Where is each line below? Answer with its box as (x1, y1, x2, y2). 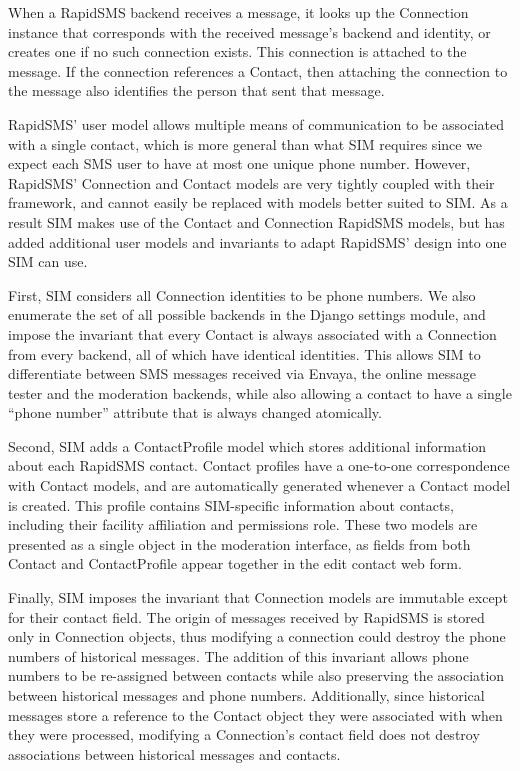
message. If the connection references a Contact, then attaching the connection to (8, 60, 508, 81)
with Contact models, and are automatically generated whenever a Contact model (8, 475, 511, 496)
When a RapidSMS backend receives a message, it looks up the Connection (8, 2, 469, 22)
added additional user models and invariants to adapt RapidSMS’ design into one (8, 231, 507, 252)
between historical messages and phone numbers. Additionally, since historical (8, 685, 485, 705)
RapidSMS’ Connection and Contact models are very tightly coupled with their (8, 172, 495, 193)
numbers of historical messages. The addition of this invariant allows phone (8, 645, 469, 666)
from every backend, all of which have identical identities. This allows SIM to (8, 343, 481, 364)
